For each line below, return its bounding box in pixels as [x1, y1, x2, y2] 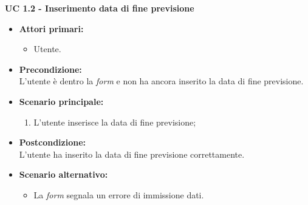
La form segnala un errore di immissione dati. [33, 188, 204, 201]
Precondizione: [19, 62, 82, 75]
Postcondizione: [19, 136, 86, 149]
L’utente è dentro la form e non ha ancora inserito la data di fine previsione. [19, 75, 304, 87]
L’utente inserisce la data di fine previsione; [33, 115, 196, 128]
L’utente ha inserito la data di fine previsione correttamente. [19, 147, 245, 160]
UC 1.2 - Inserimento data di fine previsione [5, 2, 194, 14]
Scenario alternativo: [19, 168, 108, 181]
